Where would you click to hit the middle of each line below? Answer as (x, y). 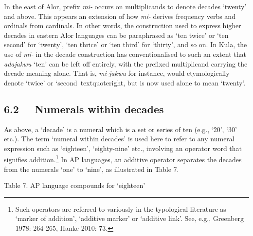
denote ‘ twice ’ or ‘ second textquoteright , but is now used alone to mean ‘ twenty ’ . (125, 82)
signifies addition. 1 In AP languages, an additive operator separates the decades (123, 159)
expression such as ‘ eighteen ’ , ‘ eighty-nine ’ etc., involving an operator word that (123, 148)
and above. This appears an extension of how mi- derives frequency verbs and (120, 16)
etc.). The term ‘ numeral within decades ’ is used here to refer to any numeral (119, 139)
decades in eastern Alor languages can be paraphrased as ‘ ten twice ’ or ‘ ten (116, 35)
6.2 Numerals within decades (84, 109)
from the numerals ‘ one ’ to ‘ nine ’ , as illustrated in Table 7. (91, 169)
